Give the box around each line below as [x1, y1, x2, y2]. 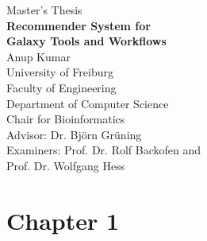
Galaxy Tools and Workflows [6, 33, 167, 49]
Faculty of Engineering [6, 79, 117, 95]
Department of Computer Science [6, 95, 169, 111]
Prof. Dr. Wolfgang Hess [6, 157, 125, 173]
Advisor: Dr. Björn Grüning [6, 126, 142, 142]
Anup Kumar [6, 48, 71, 64]
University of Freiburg [6, 64, 113, 80]
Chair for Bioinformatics [6, 111, 125, 127]
